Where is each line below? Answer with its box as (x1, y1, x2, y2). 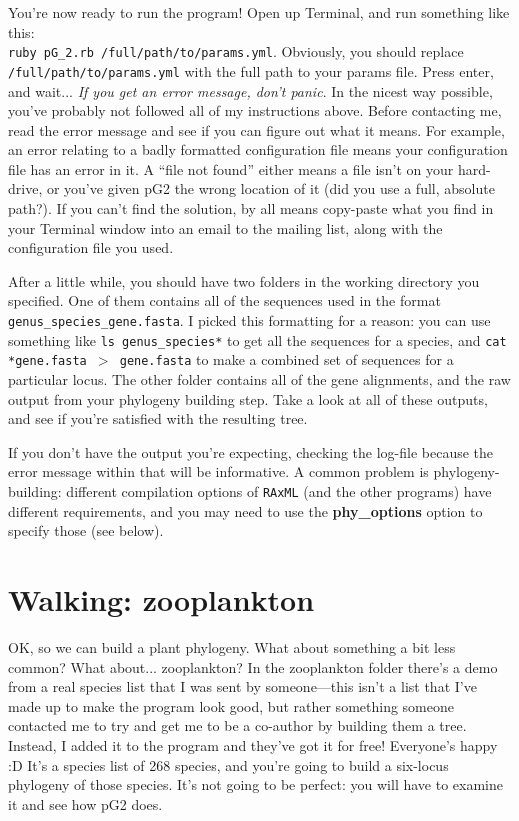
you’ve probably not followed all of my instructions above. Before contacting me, (8, 100, 502, 121)
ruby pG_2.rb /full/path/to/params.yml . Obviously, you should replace (8, 41, 464, 62)
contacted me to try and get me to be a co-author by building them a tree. (8, 715, 467, 736)
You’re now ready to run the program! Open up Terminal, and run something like (8, 2, 510, 22)
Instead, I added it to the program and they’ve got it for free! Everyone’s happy (8, 734, 498, 755)
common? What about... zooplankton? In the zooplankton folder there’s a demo (8, 656, 498, 677)
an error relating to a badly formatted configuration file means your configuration (8, 139, 508, 160)
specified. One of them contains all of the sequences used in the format (8, 290, 441, 311)
